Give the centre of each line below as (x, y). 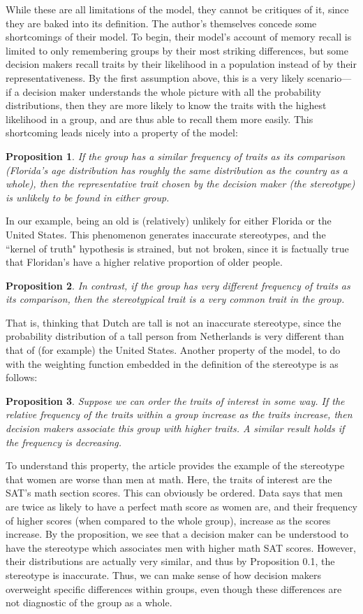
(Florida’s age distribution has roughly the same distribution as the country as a (177, 170)
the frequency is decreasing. (64, 442)
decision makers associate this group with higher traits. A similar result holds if (175, 428)
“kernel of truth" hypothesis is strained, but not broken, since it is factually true (177, 248)
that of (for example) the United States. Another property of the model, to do (173, 350)
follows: (22, 377)
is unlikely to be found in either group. (88, 197)
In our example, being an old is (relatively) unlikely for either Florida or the (169, 221)
